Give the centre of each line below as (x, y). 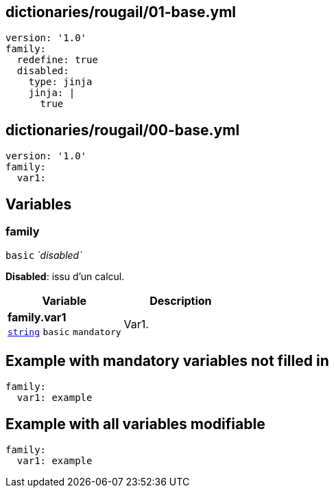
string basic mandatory (64, 332)
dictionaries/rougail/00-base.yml (123, 130)
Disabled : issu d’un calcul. (65, 277)
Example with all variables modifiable (135, 424)
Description (181, 301)
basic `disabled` (44, 255)
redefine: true (57, 60)
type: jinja (60, 82)
